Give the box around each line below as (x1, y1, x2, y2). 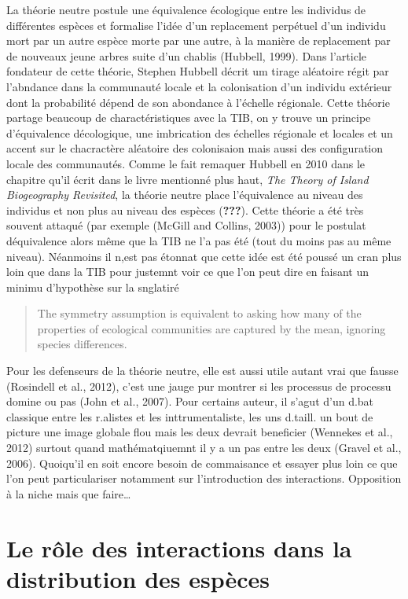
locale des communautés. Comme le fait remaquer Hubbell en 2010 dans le (6, 155, 366, 171)
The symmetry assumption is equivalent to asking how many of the (37, 305, 362, 322)
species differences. (37, 336, 127, 352)
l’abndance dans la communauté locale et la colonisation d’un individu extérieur (6, 78, 392, 94)
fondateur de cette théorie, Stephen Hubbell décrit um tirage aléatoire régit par (6, 63, 389, 79)
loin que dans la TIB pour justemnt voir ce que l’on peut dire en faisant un (6, 263, 369, 280)
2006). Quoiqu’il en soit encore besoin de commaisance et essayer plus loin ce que (6, 454, 398, 471)
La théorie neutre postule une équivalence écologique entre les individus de (6, 2, 366, 17)
